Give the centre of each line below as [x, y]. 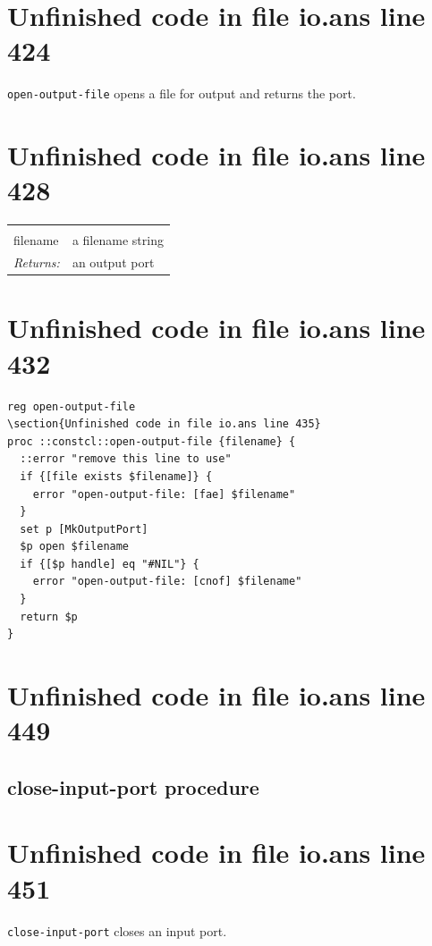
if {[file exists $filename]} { [116, 476]
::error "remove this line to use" [126, 459]
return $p [49, 617]
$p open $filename [75, 547]
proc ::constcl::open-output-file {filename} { [152, 441]
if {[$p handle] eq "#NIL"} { [110, 564]
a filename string [118, 240]
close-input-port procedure [133, 786]
